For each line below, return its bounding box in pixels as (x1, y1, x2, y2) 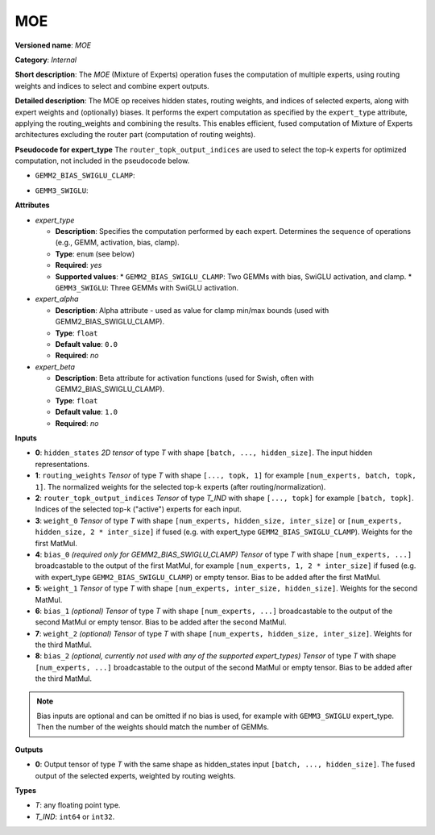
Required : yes (55, 261, 102, 270)
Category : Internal (14, 55, 77, 65)
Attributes (14, 200, 50, 210)
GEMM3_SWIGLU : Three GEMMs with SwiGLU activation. (55, 282, 239, 292)
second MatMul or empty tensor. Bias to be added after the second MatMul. (35, 617, 287, 627)
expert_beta (35, 361, 76, 371)
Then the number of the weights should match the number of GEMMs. (36, 722, 270, 732)
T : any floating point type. (35, 800, 121, 810)
